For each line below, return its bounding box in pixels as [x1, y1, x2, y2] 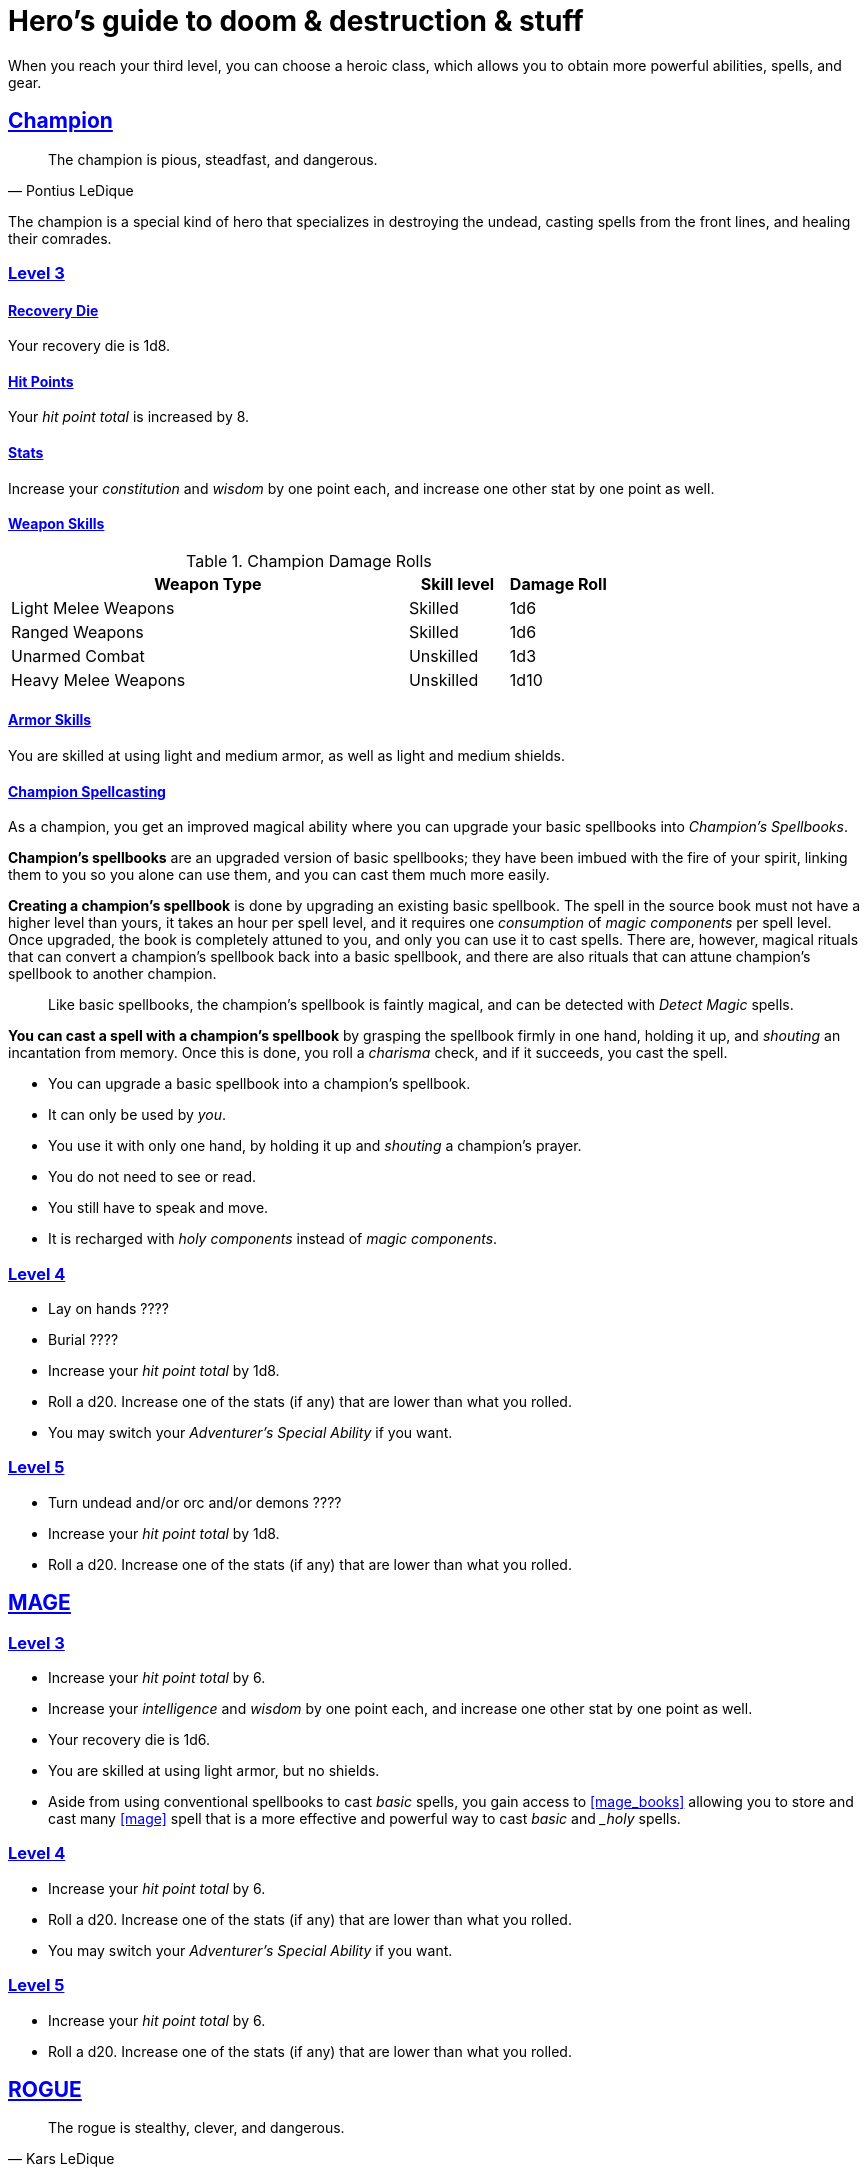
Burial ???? [48, 1331, 119, 1349]
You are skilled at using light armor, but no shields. [48, 1762, 380, 1779]
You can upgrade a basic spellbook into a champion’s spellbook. [48, 1075, 471, 1093]
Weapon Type [154, 573, 262, 594]
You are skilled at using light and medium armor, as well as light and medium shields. [8, 747, 565, 765]
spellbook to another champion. [8, 965, 217, 983]
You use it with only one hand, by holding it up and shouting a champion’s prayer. [48, 1137, 582, 1155]
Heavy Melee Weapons [11, 669, 186, 690]
